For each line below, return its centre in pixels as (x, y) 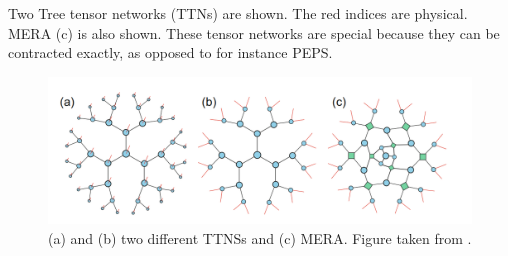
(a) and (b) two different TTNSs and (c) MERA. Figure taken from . (260, 237)
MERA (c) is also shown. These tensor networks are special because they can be (254, 32)
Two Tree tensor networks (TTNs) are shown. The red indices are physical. (238, 13)
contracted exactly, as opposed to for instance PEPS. (170, 52)
